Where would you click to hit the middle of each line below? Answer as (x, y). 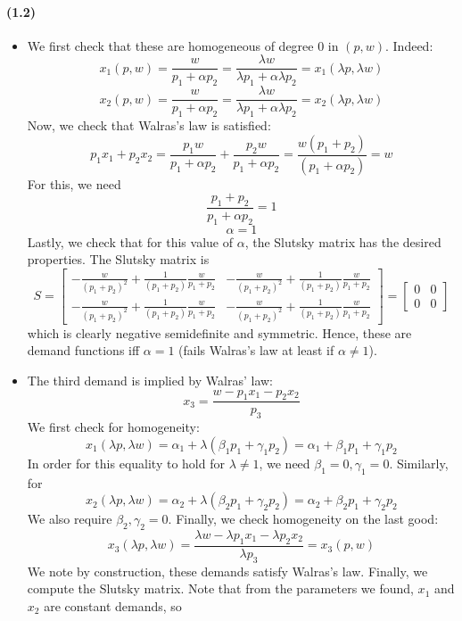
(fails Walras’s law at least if (256, 350)
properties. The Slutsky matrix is (118, 259)
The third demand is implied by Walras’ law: (150, 381)
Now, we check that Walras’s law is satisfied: (149, 125)
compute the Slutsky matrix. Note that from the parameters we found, (220, 588)
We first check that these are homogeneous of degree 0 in (183, 45)
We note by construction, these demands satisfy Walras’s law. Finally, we (227, 571)
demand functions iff (83, 350)
